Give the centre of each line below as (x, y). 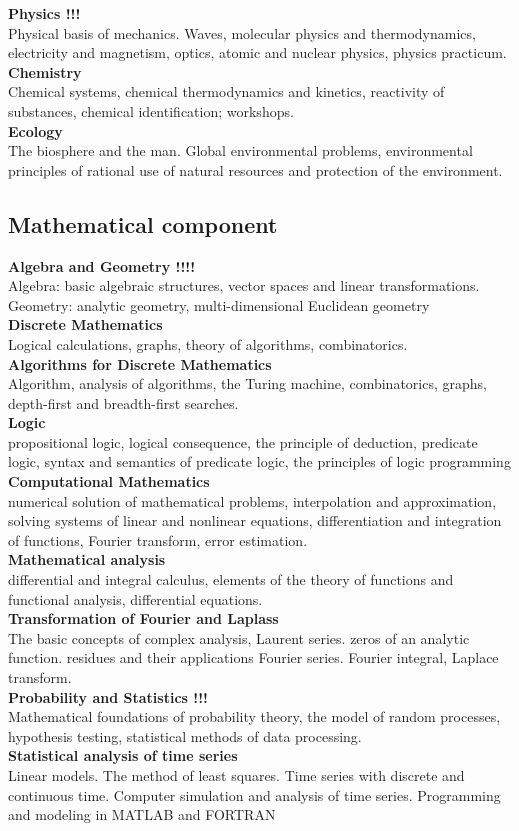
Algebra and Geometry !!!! (102, 265)
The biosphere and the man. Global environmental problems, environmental (240, 150)
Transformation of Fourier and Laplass (143, 618)
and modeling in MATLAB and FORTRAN (142, 814)
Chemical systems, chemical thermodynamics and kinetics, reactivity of (226, 91)
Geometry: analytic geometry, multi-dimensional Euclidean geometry (219, 304)
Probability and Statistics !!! (108, 696)
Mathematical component (143, 223)
